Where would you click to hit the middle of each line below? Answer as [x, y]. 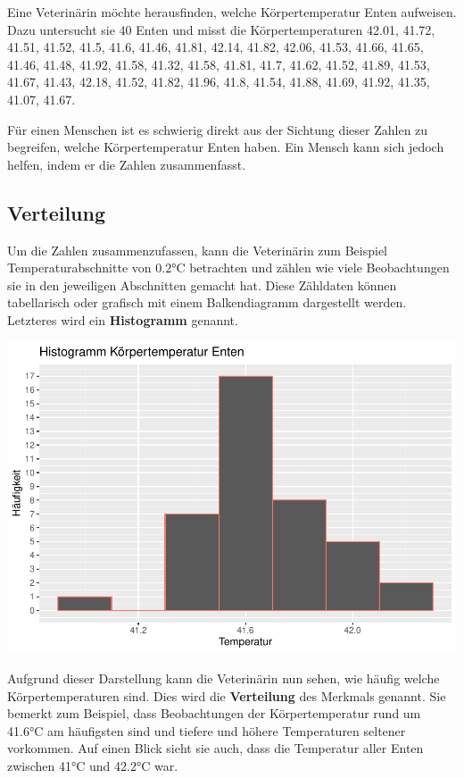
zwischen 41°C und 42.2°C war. [93, 765]
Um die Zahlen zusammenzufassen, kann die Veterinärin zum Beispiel [198, 250]
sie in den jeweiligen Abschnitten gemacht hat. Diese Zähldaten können [202, 284]
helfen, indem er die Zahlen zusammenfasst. [127, 164]
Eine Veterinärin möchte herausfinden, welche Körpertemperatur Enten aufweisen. [232, 12]
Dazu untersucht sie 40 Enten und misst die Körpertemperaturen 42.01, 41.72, [221, 29]
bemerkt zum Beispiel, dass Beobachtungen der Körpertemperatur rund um [214, 713]
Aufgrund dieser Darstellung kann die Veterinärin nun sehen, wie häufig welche [224, 678]
